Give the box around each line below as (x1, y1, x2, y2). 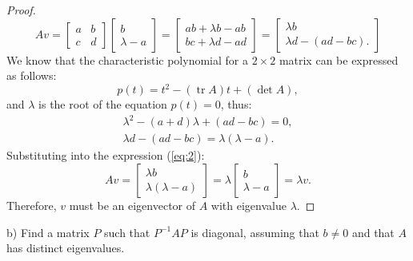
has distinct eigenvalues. (6, 239, 125, 256)
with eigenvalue (211, 197, 287, 214)
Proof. (6, 2, 36, 18)
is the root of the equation (38, 96, 167, 113)
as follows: (6, 67, 57, 84)
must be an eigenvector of (69, 197, 196, 214)
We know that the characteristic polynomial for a (6, 51, 248, 68)
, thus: (220, 96, 252, 113)
